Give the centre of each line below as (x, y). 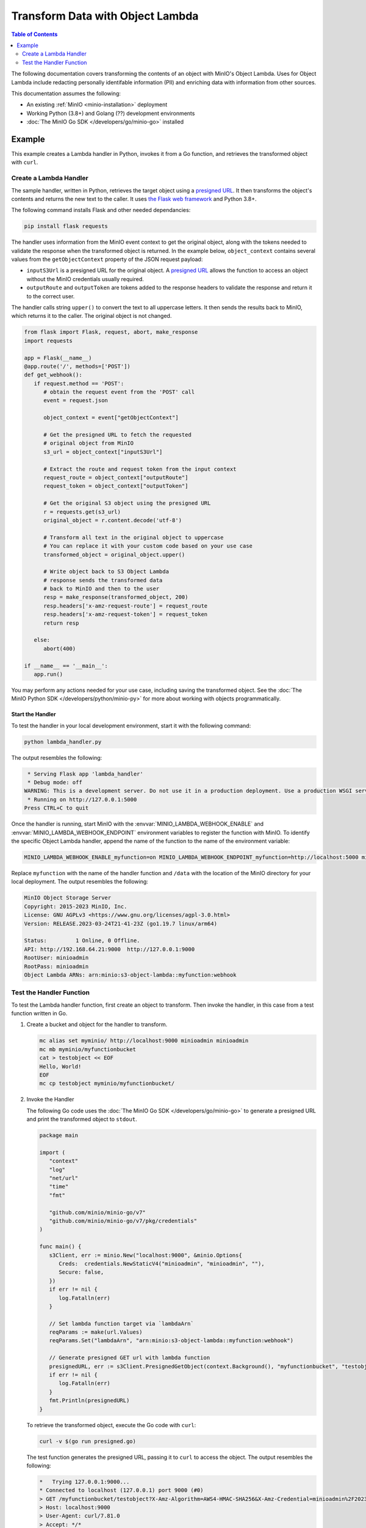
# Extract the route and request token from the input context (140, 469)
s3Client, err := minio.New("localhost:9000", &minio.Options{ (145, 1255)
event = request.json (76, 401)
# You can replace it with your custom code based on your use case (148, 546)
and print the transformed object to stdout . (82, 1119)
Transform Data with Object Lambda (105, 16)
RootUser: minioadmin (56, 958)
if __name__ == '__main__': (66, 666)
